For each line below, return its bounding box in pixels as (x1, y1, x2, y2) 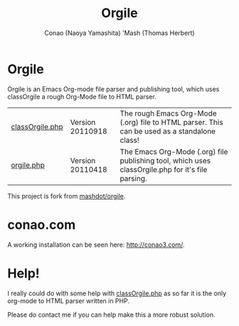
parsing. (119, 173, 147, 183)
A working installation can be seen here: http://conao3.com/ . (7, 240, 185, 249)
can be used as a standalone (119, 126, 216, 136)
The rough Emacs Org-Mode (119, 108, 217, 118)
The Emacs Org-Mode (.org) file (119, 146, 228, 156)
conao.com (7, 216, 76, 233)
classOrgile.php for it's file (119, 164, 208, 174)
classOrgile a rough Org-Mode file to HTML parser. (7, 92, 156, 101)
